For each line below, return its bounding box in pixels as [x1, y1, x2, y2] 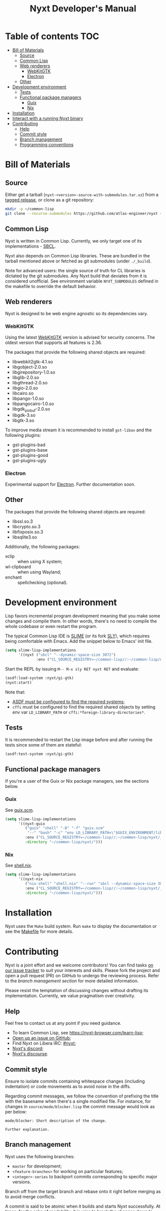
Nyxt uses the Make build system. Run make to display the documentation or [5, 923, 157, 929]
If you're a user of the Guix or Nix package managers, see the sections [5, 778, 149, 784]
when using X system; [17, 558, 63, 564]
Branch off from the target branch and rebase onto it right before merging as [5, 1188, 161, 1194]
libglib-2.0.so [12, 374, 40, 380]
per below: [5, 1109, 27, 1115]
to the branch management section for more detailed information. [5, 978, 139, 984]
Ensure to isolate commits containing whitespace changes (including [5, 1078, 145, 1085]
